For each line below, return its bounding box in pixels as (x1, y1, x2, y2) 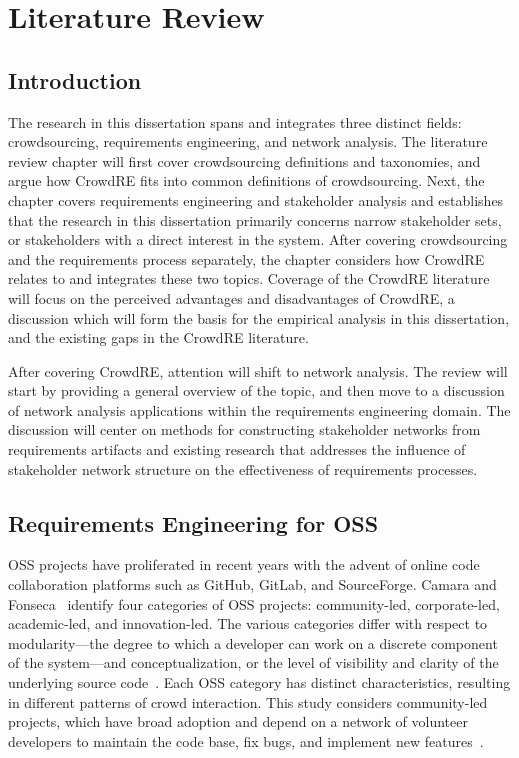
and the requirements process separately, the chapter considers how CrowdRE (8, 248, 485, 269)
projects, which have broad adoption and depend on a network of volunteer (8, 711, 468, 732)
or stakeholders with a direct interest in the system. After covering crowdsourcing (8, 229, 508, 250)
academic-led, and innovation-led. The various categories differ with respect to (8, 613, 488, 634)
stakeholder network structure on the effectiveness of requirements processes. (8, 458, 478, 479)
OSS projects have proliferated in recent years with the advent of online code (8, 554, 480, 575)
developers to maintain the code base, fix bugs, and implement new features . (8, 730, 484, 751)
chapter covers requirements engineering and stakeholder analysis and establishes (8, 189, 504, 210)
